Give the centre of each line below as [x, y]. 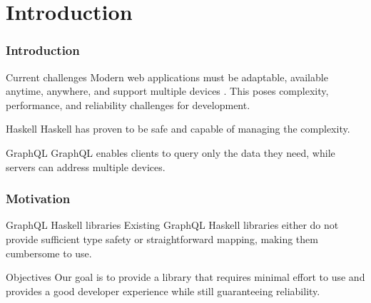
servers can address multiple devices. [86, 166]
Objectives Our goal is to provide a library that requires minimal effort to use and [185, 277]
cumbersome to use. [49, 253]
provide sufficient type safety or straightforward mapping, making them [162, 238]
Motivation [38, 199]
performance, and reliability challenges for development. [128, 104]
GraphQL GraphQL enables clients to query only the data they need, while [171, 152]
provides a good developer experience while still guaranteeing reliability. [163, 291]
